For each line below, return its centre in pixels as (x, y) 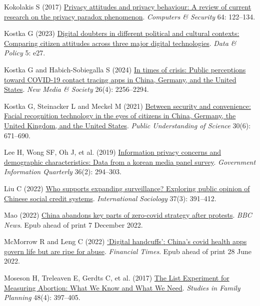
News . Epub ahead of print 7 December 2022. (73, 224)
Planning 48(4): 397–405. (42, 297)
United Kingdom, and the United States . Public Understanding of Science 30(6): (127, 125)
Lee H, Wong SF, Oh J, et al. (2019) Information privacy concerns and (113, 152)
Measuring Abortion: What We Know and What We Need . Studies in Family (122, 287)
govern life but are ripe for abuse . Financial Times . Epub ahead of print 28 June (128, 251)
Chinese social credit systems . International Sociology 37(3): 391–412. (110, 198)
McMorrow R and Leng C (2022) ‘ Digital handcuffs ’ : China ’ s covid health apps (125, 241)
